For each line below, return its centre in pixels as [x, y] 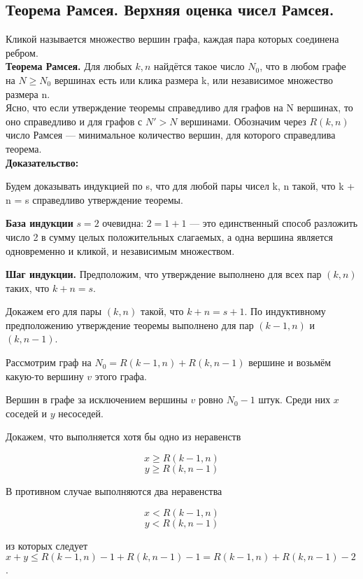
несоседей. [81, 413]
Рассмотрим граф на [49, 362]
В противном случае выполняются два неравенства [114, 491]
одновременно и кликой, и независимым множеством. [120, 250]
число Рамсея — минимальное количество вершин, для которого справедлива [171, 135]
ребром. [22, 52]
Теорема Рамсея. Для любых [69, 66]
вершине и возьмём [290, 362]
